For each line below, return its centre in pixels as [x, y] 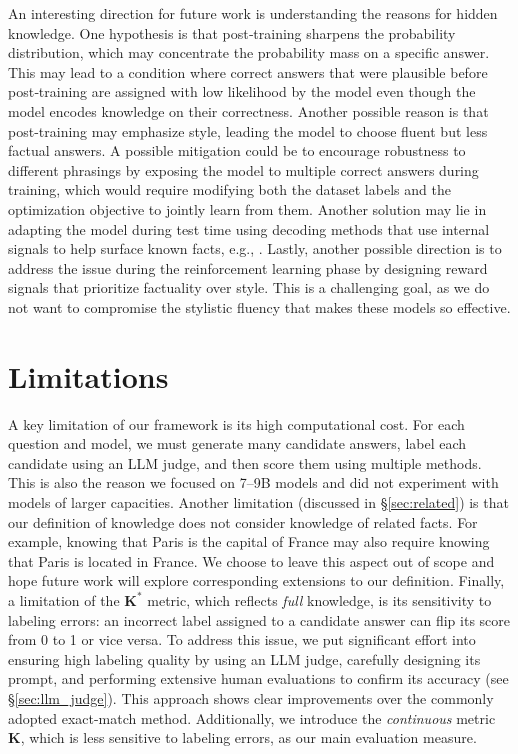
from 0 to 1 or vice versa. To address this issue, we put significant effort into [242, 639]
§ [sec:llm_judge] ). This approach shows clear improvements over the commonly [251, 697]
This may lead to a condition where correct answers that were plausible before [248, 71]
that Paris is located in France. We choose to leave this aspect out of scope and [251, 560]
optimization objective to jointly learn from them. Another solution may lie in [247, 208]
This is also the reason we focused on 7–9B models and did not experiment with [253, 482]
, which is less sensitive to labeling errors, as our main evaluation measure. [248, 737]
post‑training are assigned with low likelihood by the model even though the [242, 91]
